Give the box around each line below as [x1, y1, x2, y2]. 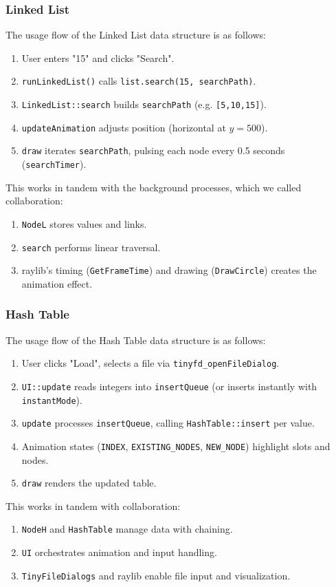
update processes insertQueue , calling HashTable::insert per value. [21, 416, 315, 430]
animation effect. [21, 276, 93, 290]
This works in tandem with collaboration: [5, 498, 181, 513]
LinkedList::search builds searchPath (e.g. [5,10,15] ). [21, 97, 267, 111]
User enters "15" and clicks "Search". [21, 50, 175, 65]
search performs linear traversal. [21, 239, 161, 254]
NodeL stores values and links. [21, 216, 147, 231]
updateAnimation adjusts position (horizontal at [21, 120, 226, 134]
